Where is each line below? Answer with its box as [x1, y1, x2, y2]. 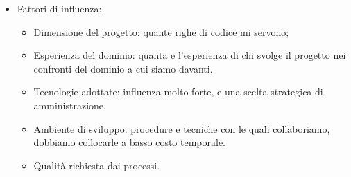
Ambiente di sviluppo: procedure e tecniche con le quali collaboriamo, [33, 121, 330, 136]
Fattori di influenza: [17, 1, 102, 15]
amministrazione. [33, 97, 106, 112]
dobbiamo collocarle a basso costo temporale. [33, 135, 225, 149]
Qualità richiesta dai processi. [33, 158, 160, 172]
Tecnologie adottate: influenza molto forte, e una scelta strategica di [33, 84, 323, 99]
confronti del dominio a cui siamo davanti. [33, 61, 213, 75]
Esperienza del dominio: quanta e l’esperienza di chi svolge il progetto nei [33, 48, 346, 62]
